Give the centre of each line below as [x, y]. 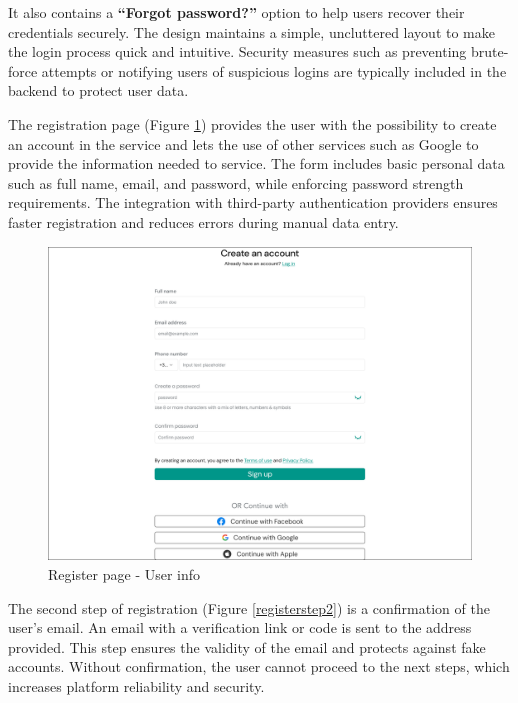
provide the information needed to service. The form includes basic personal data [256, 163]
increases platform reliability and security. [136, 685]
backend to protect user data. [98, 90]
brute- [489, 51]
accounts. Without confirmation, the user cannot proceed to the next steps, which [259, 666]
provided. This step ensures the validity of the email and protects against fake [247, 646]
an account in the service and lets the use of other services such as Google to [243, 143]
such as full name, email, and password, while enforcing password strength [236, 182]
